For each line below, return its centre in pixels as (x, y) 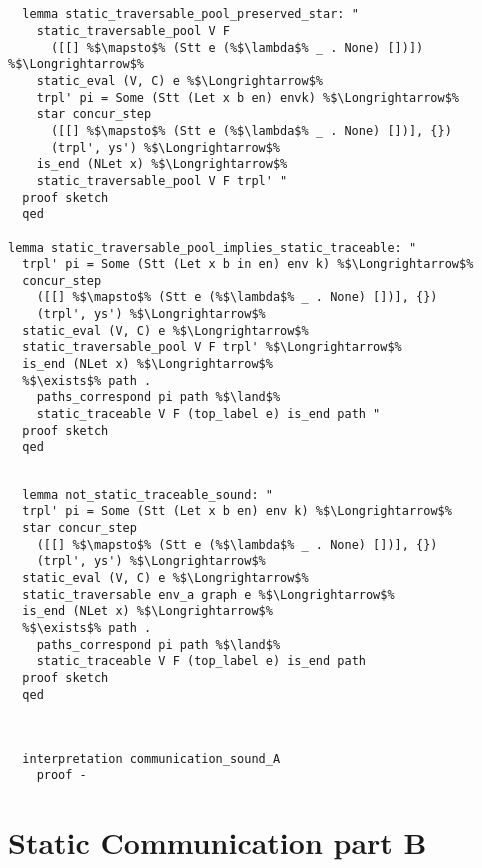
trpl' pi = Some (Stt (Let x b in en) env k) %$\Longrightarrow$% (248, 264)
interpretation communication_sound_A (151, 758)
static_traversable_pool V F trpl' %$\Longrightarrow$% (212, 347)
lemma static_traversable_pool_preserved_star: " (190, 14)
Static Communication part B (217, 842)
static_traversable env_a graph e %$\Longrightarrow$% (208, 594)
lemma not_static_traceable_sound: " (147, 494)
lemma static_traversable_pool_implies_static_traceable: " (212, 247)
